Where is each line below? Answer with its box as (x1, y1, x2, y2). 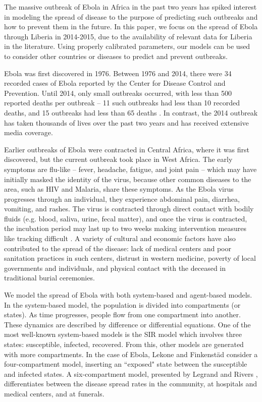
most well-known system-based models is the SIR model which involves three (4, 329, 242, 339)
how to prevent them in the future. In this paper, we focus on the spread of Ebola (4, 21, 258, 32)
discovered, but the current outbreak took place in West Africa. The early (4, 154, 233, 164)
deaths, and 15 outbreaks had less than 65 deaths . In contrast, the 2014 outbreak (4, 107, 258, 118)
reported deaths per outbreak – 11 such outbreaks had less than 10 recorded (4, 97, 240, 108)
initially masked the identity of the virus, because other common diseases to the (4, 174, 251, 184)
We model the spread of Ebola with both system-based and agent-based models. (4, 290, 252, 300)
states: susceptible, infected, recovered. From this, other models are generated (4, 339, 244, 349)
